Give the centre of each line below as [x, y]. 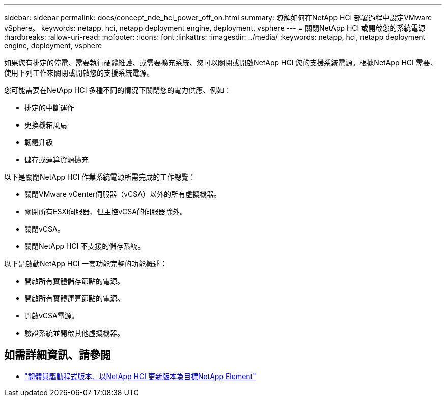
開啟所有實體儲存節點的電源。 [74, 281]
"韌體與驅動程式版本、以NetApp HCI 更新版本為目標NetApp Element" [140, 376]
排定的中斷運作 [49, 107]
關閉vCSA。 [45, 229]
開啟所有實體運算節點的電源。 [74, 298]
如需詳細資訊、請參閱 [58, 355]
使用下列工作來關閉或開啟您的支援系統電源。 [79, 73]
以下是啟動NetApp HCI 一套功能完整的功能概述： [86, 264]
